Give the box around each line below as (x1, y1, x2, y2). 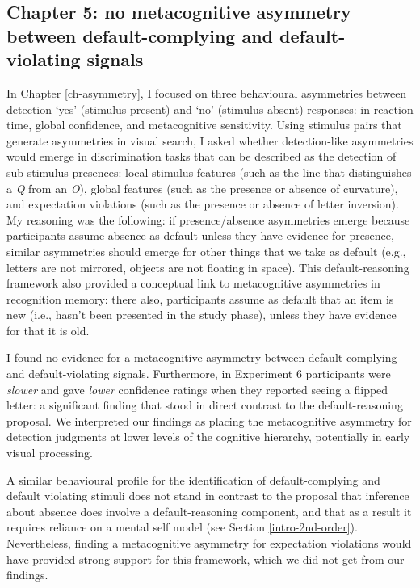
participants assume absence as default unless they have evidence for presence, (6, 227, 394, 244)
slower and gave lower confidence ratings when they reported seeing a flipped (6, 380, 388, 397)
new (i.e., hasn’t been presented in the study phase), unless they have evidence (6, 306, 397, 323)
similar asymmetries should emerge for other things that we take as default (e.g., (6, 242, 406, 259)
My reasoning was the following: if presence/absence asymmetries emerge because (6, 211, 410, 228)
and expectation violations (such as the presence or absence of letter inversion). (6, 195, 399, 212)
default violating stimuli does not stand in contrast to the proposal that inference (6, 487, 409, 504)
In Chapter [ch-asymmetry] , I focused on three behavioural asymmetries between (6, 84, 407, 101)
